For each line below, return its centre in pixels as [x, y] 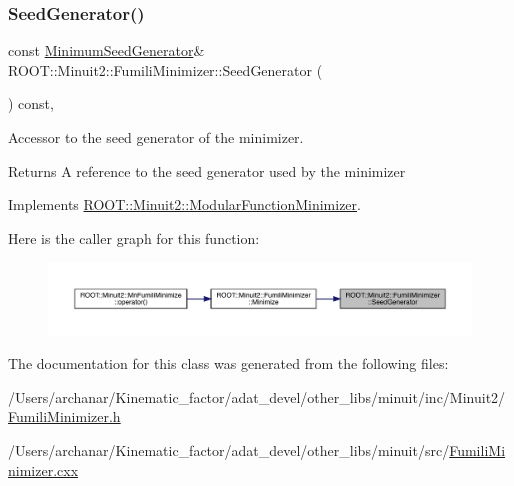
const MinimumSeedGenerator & [106, 50]
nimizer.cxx [43, 469]
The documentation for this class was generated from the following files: [228, 363]
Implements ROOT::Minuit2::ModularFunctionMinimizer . [184, 204]
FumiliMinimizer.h [64, 416]
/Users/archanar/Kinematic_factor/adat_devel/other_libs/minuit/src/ [229, 450]
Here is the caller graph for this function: [134, 237]
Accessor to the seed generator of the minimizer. [156, 137]
